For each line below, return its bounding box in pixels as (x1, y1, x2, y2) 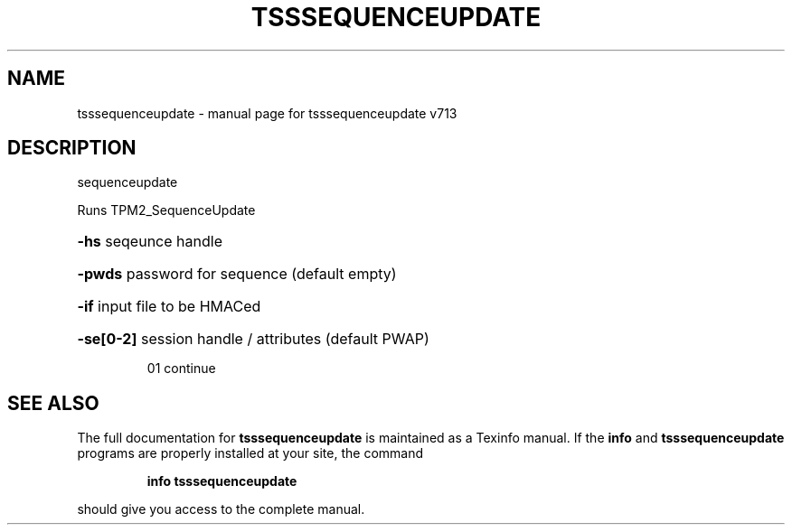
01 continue (146, 360, 216, 377)
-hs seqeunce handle (77, 232, 222, 251)
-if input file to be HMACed (77, 297, 261, 316)
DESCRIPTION (7, 136, 137, 160)
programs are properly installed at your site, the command (77, 445, 424, 462)
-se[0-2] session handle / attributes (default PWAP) (77, 330, 429, 349)
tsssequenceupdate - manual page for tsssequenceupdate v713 (77, 105, 457, 121)
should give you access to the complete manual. (77, 501, 365, 518)
